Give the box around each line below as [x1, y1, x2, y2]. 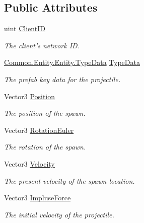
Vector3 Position [4, 91, 55, 101]
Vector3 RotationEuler [4, 124, 74, 135]
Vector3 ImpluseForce [4, 192, 71, 203]
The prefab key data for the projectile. [4, 73, 120, 84]
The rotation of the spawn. [4, 141, 86, 152]
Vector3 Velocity [4, 158, 55, 169]
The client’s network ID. [4, 40, 80, 50]
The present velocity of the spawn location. [4, 175, 135, 186]
